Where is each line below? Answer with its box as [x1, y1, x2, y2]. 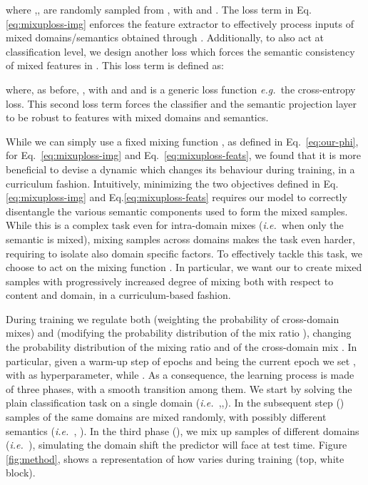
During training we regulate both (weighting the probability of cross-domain [6, 311, 339, 326]
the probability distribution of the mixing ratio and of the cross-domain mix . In [6, 339, 357, 354]
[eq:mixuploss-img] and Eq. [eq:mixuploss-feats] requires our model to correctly [6, 190, 347, 205]
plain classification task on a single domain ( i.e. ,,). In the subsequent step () [6, 395, 344, 410]
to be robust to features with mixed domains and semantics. [6, 110, 269, 125]
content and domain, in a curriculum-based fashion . [6, 287, 231, 302]
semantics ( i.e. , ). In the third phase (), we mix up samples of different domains [6, 423, 359, 438]
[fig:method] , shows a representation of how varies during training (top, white [6, 451, 344, 466]
